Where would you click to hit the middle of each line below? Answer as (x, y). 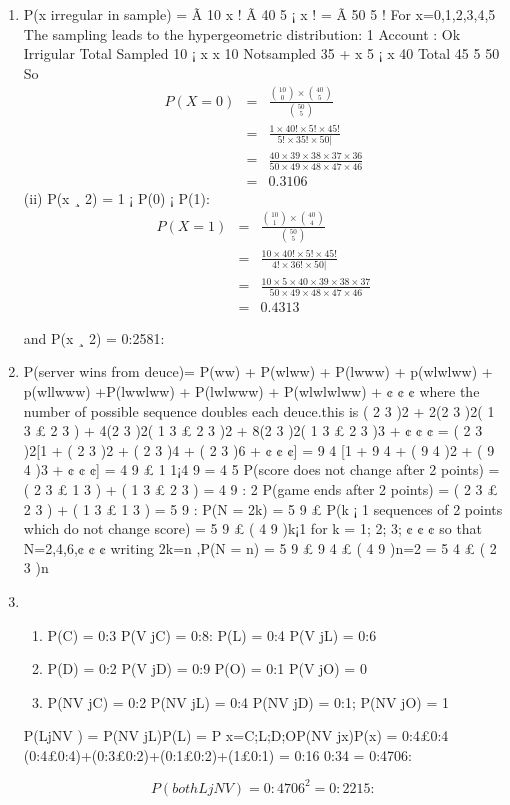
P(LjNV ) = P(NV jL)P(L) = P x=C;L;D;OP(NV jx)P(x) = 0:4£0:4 (236, 735)
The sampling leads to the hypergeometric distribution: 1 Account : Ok (242, 33)
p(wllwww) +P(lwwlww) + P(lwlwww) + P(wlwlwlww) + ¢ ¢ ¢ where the (251, 390)
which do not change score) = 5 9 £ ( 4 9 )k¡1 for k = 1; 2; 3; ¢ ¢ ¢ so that (253, 528)
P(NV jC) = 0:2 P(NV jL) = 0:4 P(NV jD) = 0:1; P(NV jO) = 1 (248, 701)
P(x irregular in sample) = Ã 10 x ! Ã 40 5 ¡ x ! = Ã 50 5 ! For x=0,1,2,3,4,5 (259, 14)
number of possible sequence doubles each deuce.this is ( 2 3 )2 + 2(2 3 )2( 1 (259, 410)
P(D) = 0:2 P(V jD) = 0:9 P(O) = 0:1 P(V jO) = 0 (207, 668)
